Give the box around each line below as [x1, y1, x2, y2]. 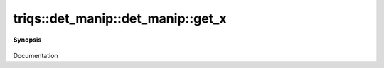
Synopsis [13, 35, 42, 44]
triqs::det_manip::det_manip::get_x [13, 11, 227, 26]
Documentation [13, 51, 58, 59]
